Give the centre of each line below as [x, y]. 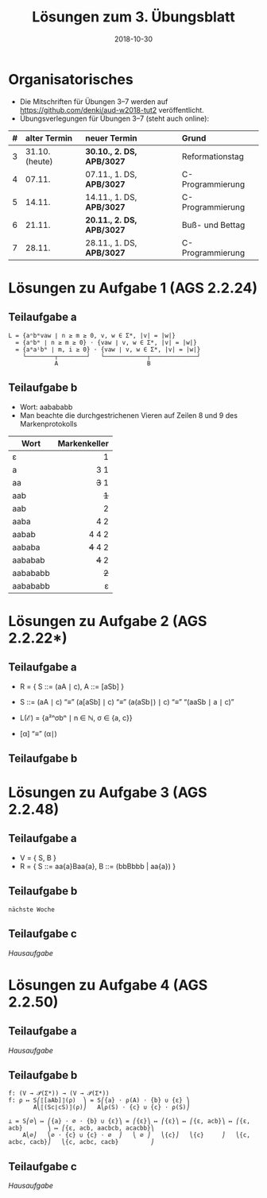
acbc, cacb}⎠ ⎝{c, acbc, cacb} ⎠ [81, 1142]
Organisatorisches [71, 79]
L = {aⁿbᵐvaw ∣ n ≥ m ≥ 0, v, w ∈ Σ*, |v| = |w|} [92, 335]
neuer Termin [111, 137]
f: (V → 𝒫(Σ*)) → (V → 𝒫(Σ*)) [59, 1094]
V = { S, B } [38, 857]
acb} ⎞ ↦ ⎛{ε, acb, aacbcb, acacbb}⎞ [81, 1128]
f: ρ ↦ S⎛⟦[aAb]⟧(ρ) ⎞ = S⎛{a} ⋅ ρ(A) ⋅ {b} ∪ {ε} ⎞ [99, 1100]
